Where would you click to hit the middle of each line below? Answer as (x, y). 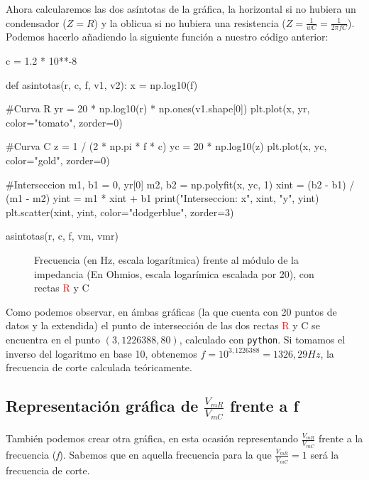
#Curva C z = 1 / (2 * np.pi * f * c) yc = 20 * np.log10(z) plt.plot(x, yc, (166, 146)
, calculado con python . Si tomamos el (262, 339)
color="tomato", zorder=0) (64, 122)
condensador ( (36, 22)
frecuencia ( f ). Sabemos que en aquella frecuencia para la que (139, 454)
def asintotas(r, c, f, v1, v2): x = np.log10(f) (102, 84)
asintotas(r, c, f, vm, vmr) (62, 236)
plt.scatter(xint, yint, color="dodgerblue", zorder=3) (120, 212)
